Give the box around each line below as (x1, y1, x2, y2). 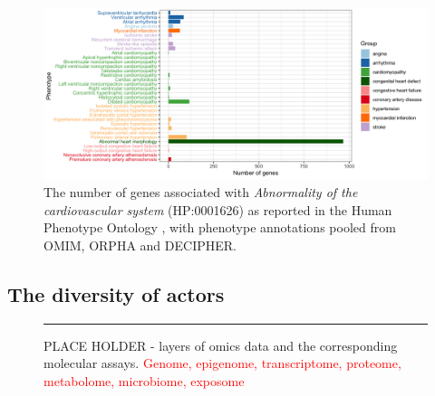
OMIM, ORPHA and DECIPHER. (43, 235, 237, 254)
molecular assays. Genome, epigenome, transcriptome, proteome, (43, 354, 401, 372)
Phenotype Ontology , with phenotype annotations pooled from (43, 218, 396, 237)
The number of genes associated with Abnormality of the (43, 183, 358, 202)
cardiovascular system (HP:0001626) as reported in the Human (43, 200, 392, 219)
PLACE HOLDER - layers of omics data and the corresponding (43, 335, 398, 354)
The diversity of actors (7, 279, 225, 307)
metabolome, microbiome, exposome (43, 371, 245, 390)
